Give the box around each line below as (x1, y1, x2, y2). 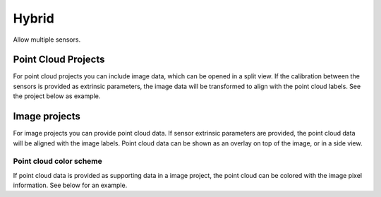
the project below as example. (13, 92, 101, 100)
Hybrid (13, 11, 54, 26)
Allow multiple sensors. (13, 35, 81, 44)
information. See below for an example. (13, 181, 128, 190)
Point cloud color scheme (13, 156, 102, 166)
